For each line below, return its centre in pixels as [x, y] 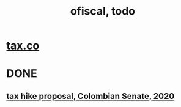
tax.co [23, 46]
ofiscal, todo [103, 11]
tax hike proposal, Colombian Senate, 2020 [90, 96]
